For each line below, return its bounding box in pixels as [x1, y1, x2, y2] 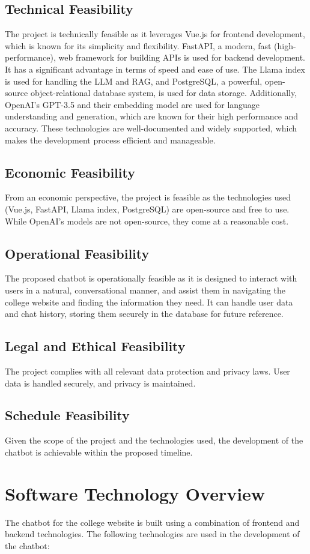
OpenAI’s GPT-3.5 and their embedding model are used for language [5, 98, 260, 110]
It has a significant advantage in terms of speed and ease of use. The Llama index [5, 62, 305, 75]
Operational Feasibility [5, 244, 150, 262]
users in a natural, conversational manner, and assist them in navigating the [5, 283, 285, 296]
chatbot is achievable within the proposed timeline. [5, 445, 193, 458]
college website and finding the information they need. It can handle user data [5, 295, 293, 308]
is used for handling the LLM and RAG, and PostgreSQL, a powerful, [5, 74, 263, 87]
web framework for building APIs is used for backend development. [58, 51, 306, 64]
